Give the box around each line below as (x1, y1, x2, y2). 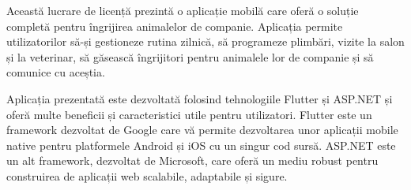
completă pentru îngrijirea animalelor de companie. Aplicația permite (6, 17, 343, 34)
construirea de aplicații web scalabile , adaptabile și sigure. (6, 167, 288, 184)
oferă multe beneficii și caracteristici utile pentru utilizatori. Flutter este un (6, 106, 372, 122)
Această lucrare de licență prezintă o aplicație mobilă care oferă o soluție (6, 2, 359, 18)
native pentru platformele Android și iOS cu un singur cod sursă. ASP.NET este (6, 136, 396, 153)
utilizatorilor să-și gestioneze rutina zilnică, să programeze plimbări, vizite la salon (6, 33, 405, 50)
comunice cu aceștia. (6, 64, 105, 80)
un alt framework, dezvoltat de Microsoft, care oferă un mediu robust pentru (6, 152, 379, 169)
